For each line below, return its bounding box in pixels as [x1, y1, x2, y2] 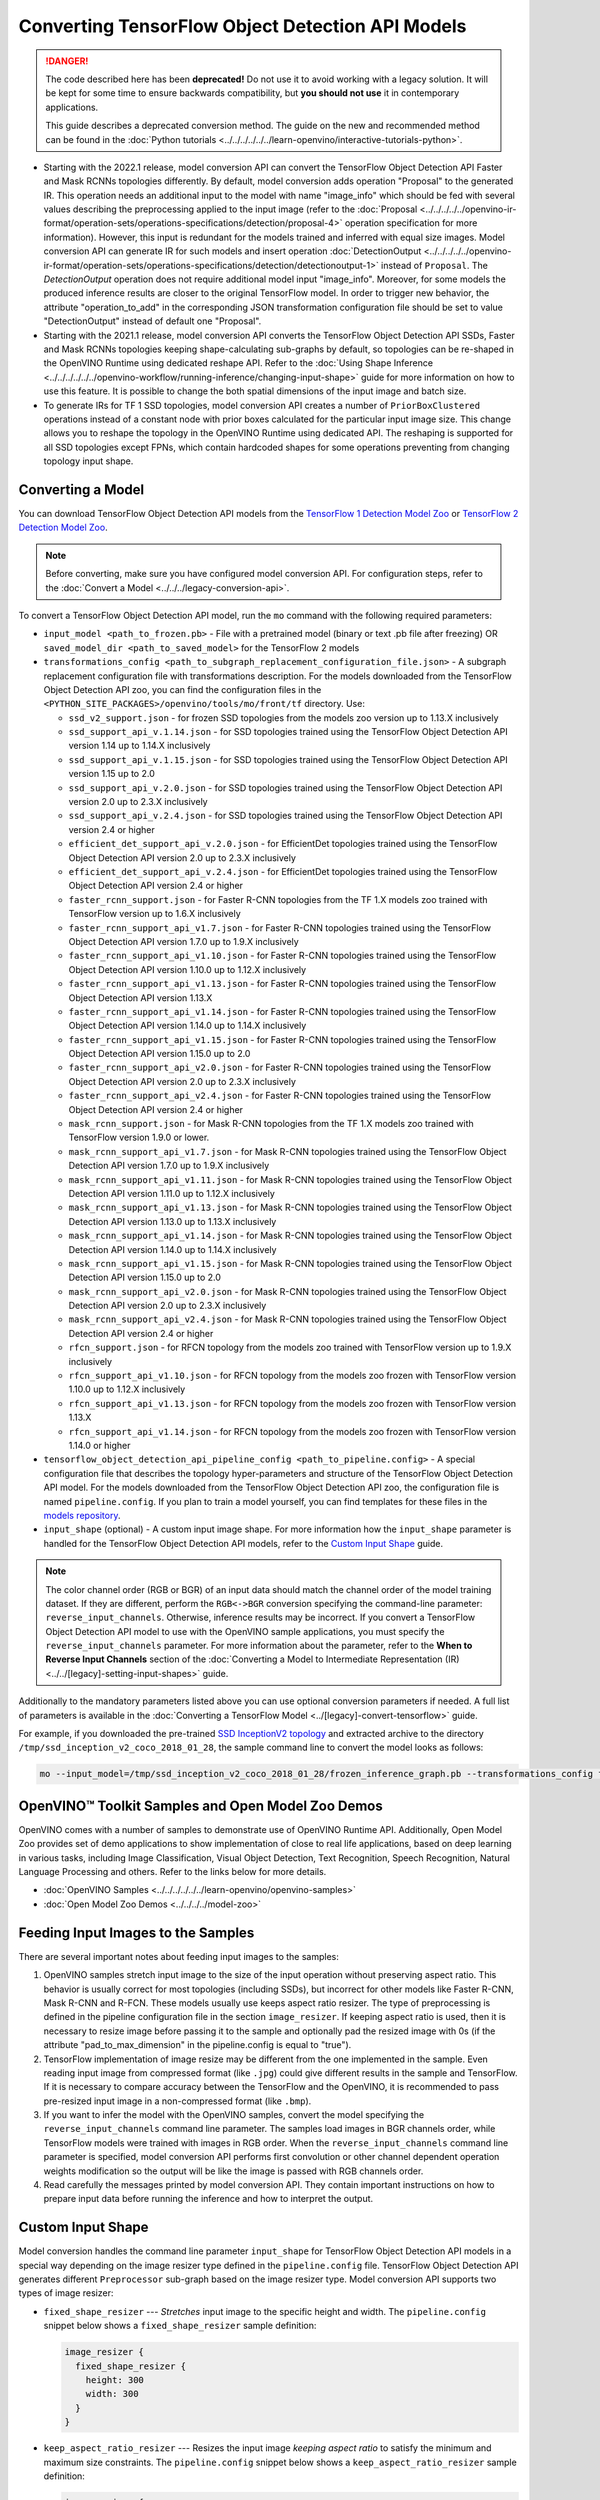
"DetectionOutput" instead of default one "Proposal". [43, 315, 262, 327]
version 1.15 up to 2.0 [68, 768, 155, 780]
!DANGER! [45, 55, 89, 67]
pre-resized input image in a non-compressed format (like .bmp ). [43, 2095, 312, 2107]
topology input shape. [43, 455, 134, 467]
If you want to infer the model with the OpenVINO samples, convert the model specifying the [43, 2109, 425, 2121]
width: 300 [85, 2388, 139, 2400]
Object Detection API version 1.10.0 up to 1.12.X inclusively [68, 963, 307, 975]
